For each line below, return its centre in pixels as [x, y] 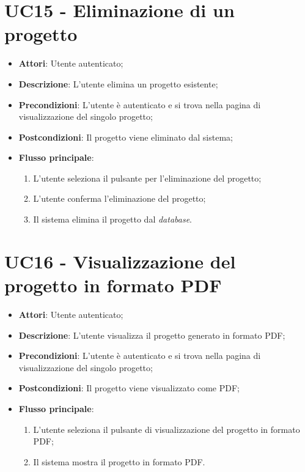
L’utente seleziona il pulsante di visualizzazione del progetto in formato [167, 429]
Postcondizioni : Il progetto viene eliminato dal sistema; [126, 137]
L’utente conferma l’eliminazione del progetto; [119, 198]
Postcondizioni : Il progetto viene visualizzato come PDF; [129, 388]
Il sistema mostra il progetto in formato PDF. [119, 461]
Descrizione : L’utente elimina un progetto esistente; [118, 83]
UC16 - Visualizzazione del [120, 261]
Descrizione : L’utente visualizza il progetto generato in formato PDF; [152, 335]
